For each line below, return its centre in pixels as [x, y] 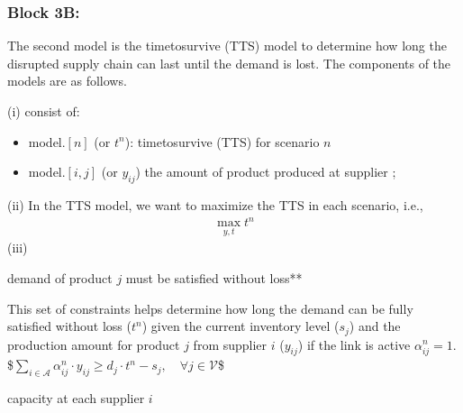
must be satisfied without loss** [214, 277]
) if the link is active [354, 344]
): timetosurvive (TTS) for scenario [222, 141]
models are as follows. [67, 81]
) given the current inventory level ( [241, 326]
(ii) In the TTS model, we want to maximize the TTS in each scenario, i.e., [215, 204]
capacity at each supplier [76, 398]
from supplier [230, 344]
